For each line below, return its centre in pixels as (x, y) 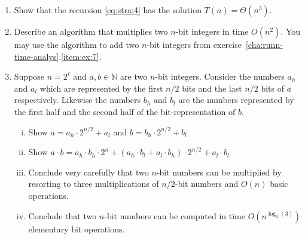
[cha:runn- (264, 44)
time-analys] (36, 56)
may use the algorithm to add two (77, 44)
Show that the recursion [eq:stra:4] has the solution (108, 10)
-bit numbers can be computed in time (175, 215)
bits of (272, 88)
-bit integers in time (212, 31)
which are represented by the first (101, 88)
